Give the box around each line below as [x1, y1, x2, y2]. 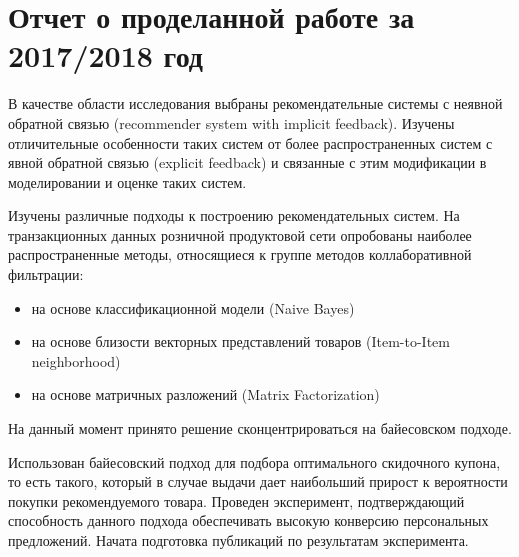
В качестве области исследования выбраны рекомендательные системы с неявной [8, 93, 503, 114]
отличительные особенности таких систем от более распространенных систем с [8, 132, 493, 153]
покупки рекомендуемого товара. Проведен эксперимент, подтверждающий [8, 490, 465, 511]
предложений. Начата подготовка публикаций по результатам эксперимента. [8, 530, 469, 550]
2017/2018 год [8, 35, 203, 76]
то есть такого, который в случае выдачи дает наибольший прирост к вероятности [8, 471, 508, 492]
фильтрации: [8, 264, 84, 285]
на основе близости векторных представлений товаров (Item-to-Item [31, 331, 450, 352]
